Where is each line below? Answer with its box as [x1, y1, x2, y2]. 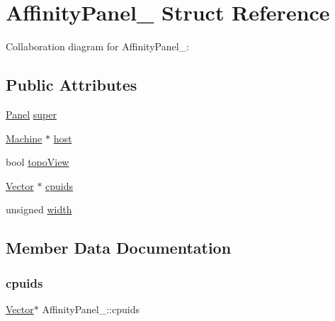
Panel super [6, 106, 57, 121]
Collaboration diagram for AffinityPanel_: [6, 39, 189, 54]
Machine [6, 130, 42, 145]
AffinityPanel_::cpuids [42, 301, 140, 316]
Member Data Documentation [6, 237, 232, 259]
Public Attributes [6, 74, 137, 96]
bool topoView [6, 154, 69, 169]
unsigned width [6, 202, 72, 217]
